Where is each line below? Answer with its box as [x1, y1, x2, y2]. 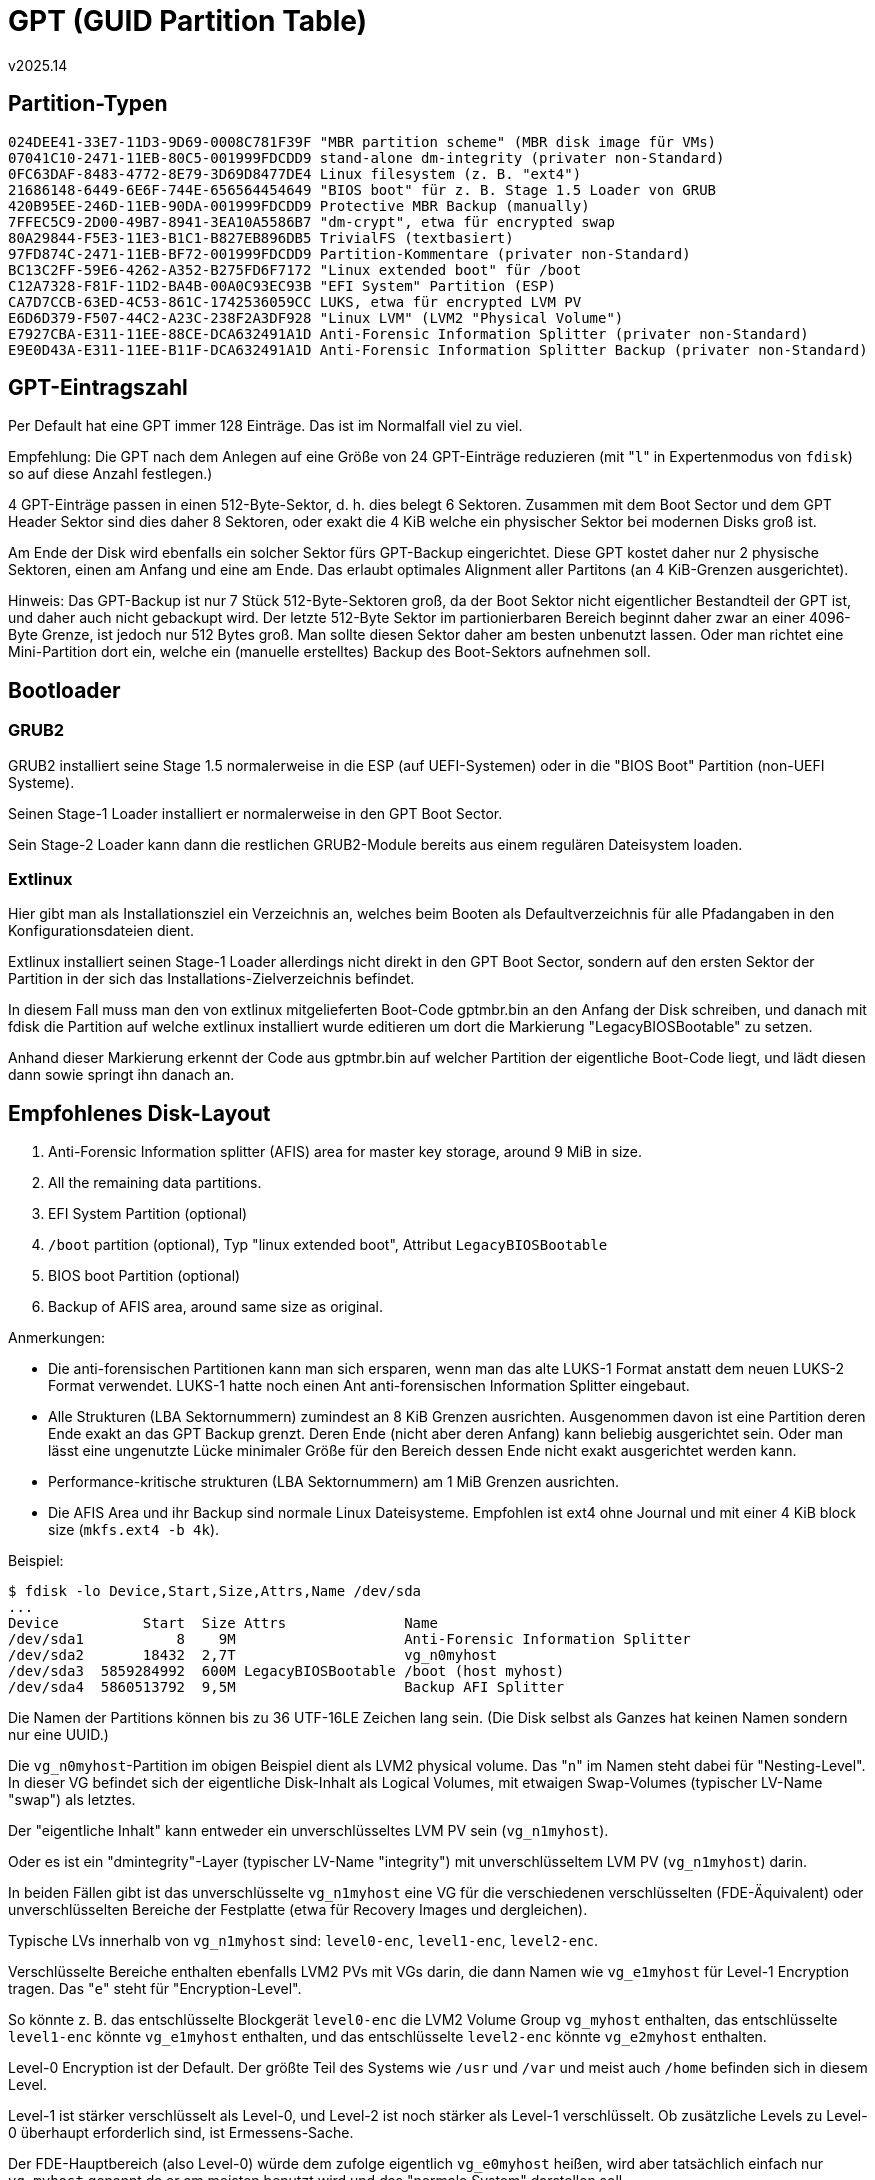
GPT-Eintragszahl [8, 375, 188, 401]
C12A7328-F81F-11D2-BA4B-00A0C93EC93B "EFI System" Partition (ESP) [8, 277, 556, 294]
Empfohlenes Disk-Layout [8, 1100, 271, 1126]
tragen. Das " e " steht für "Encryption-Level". [8, 1980, 302, 1998]
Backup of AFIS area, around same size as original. [48, 1298, 383, 1316]
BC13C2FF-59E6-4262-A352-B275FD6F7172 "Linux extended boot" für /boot [8, 261, 582, 278]
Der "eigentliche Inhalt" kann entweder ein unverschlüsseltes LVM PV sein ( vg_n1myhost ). [8, 1822, 609, 1840]
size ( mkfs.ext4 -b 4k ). [48, 1521, 220, 1539]
